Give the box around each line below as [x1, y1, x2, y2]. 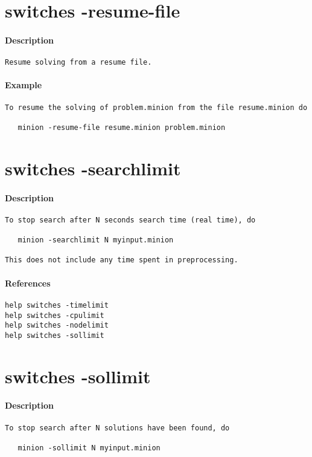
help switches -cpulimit [5, 311, 104, 320]
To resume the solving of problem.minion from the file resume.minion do [5, 103, 308, 112]
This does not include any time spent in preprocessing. [5, 256, 238, 265]
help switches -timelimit [5, 300, 109, 310]
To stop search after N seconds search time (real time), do [5, 215, 256, 224]
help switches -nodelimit [5, 321, 109, 330]
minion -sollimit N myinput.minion [18, 443, 161, 452]
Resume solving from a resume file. [5, 58, 152, 67]
